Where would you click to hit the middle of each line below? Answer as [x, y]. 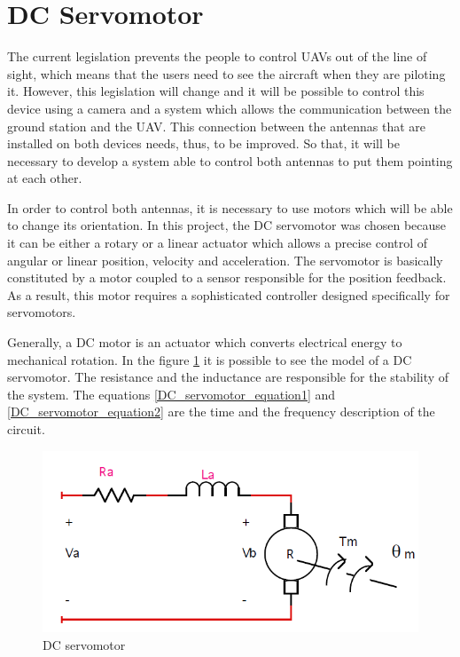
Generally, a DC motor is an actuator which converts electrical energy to [205, 342]
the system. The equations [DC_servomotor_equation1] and [172, 394]
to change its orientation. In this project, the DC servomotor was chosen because [227, 225]
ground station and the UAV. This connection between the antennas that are [217, 126]
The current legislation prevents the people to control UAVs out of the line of [217, 56]
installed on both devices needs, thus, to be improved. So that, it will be [203, 143]
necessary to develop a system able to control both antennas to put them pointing [230, 160]
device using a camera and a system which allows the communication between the [230, 108]
